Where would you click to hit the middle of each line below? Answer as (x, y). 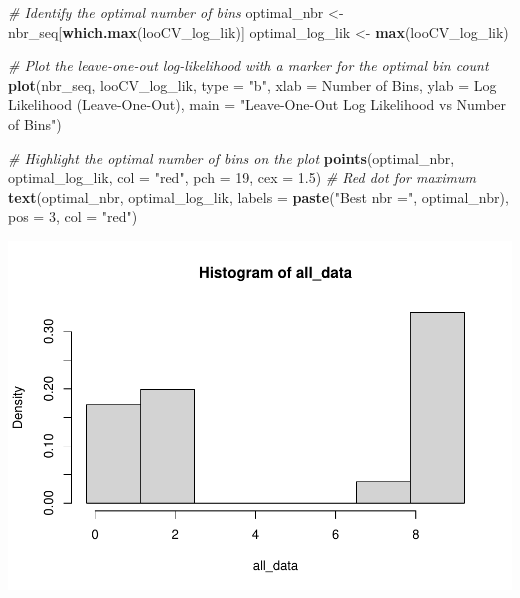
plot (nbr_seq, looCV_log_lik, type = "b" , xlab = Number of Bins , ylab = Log (252, 84)
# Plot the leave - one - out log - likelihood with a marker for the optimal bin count (248, 65)
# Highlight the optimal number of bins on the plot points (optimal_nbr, (231, 157)
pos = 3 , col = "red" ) (73, 216)
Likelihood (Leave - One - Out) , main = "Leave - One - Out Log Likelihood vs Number (257, 104)
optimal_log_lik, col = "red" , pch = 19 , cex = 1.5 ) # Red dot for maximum (242, 177)
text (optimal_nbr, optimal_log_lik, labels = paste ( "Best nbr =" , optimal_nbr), (258, 196)
